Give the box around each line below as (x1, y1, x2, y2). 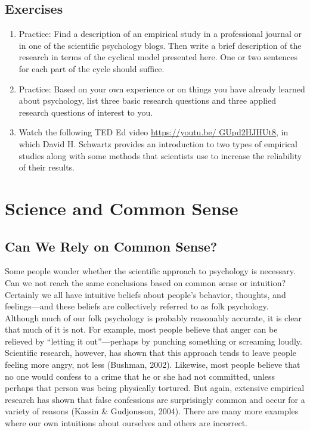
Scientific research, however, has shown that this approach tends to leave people (5, 346, 296, 359)
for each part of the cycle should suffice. (18, 62, 165, 75)
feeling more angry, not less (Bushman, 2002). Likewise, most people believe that (5, 358, 300, 371)
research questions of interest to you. (18, 106, 153, 118)
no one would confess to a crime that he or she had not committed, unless (5, 370, 275, 382)
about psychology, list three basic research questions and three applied (18, 94, 276, 107)
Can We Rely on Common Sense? (5, 237, 218, 255)
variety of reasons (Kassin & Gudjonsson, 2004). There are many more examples (5, 405, 299, 417)
